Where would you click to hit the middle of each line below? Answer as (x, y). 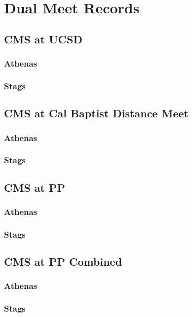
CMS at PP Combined (63, 262)
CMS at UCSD (43, 39)
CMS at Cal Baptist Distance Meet (96, 113)
